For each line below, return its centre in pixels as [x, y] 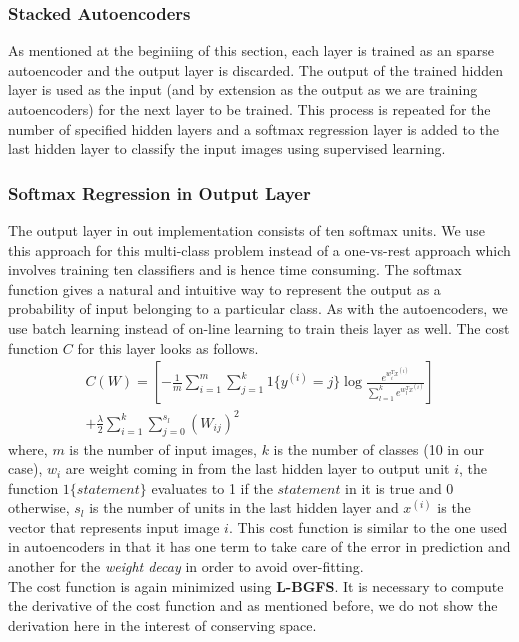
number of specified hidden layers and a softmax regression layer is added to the [254, 128]
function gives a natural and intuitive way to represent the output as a [224, 288]
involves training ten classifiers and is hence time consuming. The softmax [235, 269]
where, [28, 448]
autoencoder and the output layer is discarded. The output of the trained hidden [256, 69]
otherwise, [39, 507]
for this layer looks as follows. [168, 347]
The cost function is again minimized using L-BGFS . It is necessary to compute [256, 585]
